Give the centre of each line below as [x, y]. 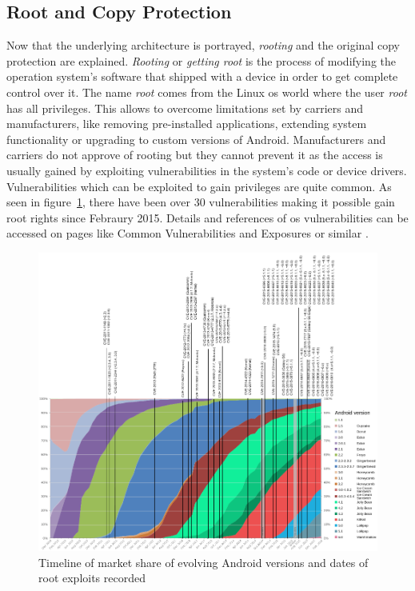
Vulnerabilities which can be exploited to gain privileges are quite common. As [199, 186]
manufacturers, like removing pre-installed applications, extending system [187, 124]
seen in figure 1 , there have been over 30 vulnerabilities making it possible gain [201, 202]
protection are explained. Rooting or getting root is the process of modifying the [201, 60]
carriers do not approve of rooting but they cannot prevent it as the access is [195, 155]
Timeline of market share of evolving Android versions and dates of [204, 562]
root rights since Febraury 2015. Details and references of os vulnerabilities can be [207, 217]
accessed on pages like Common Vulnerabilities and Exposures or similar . [188, 233]
